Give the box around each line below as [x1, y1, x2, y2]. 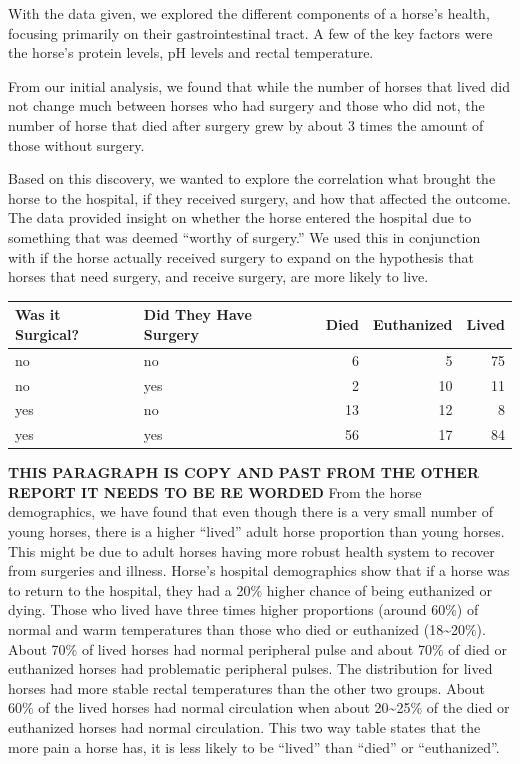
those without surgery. [8, 134, 145, 155]
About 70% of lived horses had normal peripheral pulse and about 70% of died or [8, 638, 508, 659]
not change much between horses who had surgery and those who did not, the [8, 95, 485, 116]
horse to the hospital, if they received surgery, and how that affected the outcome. [8, 187, 511, 208]
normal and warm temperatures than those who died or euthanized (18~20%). [8, 619, 486, 640]
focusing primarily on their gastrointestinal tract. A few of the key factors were [8, 22, 493, 43]
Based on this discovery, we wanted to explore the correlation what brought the [8, 168, 496, 189]
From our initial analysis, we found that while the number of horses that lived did [8, 75, 510, 96]
